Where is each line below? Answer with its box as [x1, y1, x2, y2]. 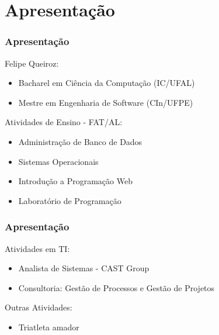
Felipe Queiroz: [5, 57, 59, 69]
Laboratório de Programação [18, 194, 121, 206]
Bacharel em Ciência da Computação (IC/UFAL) [18, 77, 195, 89]
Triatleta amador [18, 320, 79, 333]
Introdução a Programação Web [18, 175, 133, 187]
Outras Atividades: [5, 301, 72, 313]
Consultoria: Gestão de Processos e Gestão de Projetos [18, 281, 215, 293]
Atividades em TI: [5, 242, 70, 254]
